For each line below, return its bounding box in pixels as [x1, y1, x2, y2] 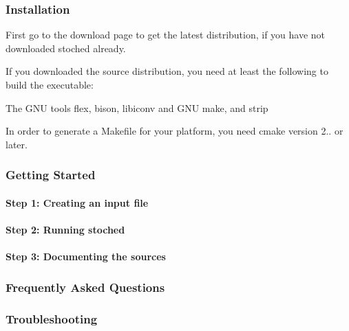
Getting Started [6, 166, 96, 183]
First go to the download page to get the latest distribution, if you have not [6, 27, 326, 42]
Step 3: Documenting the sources [6, 249, 166, 264]
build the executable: [6, 78, 94, 91]
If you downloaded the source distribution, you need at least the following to [6, 64, 328, 78]
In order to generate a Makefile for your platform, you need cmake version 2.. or [6, 124, 343, 138]
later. [6, 137, 28, 151]
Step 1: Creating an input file [6, 195, 149, 209]
